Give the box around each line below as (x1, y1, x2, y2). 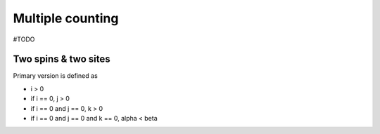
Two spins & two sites (13, 53, 110, 65)
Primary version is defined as (13, 72, 98, 80)
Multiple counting (13, 11, 119, 26)
